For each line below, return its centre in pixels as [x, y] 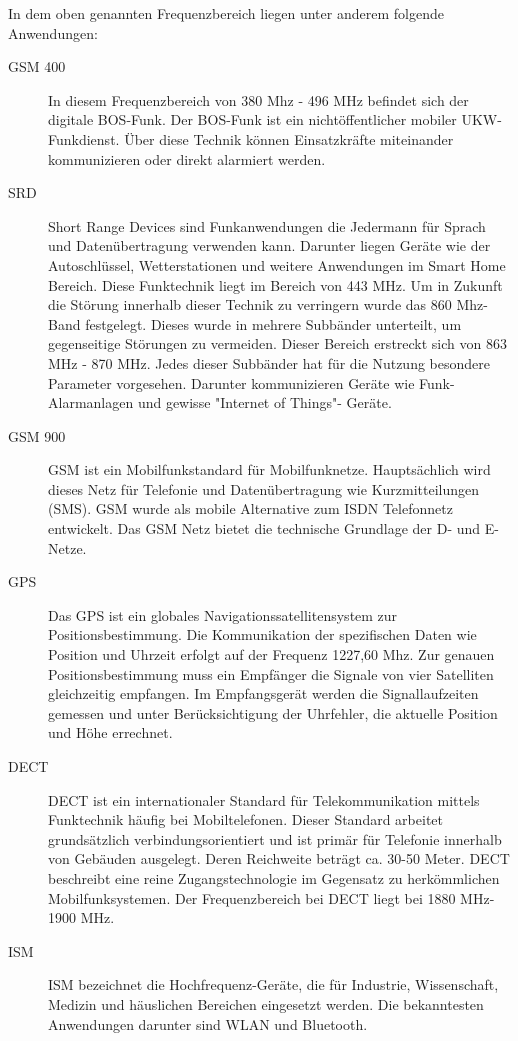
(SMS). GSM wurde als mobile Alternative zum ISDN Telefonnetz [250, 508]
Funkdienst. [84, 138]
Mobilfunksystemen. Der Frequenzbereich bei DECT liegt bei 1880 [252, 897]
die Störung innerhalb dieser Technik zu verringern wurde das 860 [250, 304]
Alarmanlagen [91, 402]
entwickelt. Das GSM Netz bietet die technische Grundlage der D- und [264, 528]
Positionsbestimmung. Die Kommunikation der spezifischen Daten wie [262, 634]
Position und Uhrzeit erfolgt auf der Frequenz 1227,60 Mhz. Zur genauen [271, 654]
